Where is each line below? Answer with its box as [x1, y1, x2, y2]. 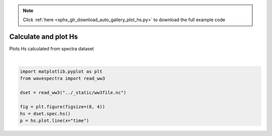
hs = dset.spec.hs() [20, 111, 71, 117]
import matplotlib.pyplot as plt [20, 69, 103, 74]
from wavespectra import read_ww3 [20, 76, 105, 82]
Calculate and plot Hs [9, 33, 78, 41]
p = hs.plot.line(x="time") [20, 118, 89, 123]
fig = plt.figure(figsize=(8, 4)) [20, 104, 105, 109]
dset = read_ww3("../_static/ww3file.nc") [20, 90, 126, 95]
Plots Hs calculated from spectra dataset [9, 46, 94, 52]
